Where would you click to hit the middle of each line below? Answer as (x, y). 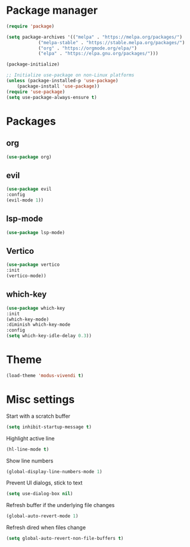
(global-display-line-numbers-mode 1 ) (54, 471)
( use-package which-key (36, 308)
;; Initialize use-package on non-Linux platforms (70, 75)
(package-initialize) (33, 64)
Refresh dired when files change (46, 527)
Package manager (52, 10)
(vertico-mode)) (26, 276)
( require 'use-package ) (36, 92)
